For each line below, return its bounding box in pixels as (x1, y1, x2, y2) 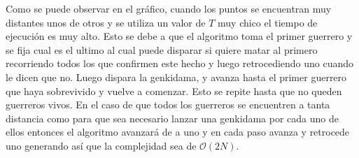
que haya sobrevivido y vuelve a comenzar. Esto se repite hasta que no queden (6, 83, 342, 98)
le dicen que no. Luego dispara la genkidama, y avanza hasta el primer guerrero (6, 69, 347, 84)
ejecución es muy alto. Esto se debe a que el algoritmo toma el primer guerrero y (6, 29, 353, 43)
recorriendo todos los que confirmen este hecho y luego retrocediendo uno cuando (6, 56, 354, 71)
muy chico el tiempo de (218, 15, 318, 29)
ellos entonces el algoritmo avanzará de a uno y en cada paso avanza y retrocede (6, 124, 350, 139)
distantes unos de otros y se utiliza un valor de (6, 15, 206, 29)
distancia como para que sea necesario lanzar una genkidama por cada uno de (6, 110, 339, 125)
